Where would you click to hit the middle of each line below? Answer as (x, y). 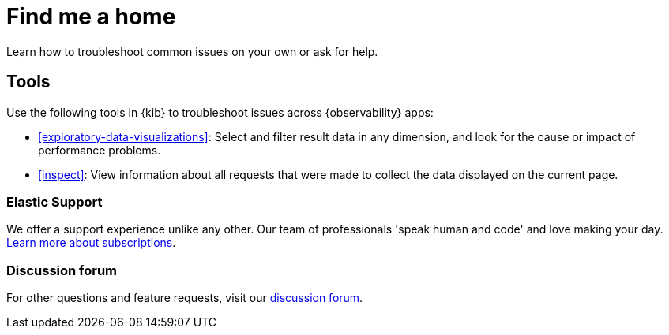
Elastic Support (54, 201)
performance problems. (100, 150)
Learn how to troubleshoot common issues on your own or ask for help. (192, 51)
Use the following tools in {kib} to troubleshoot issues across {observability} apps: (220, 112)
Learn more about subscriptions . (91, 243)
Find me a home (91, 17)
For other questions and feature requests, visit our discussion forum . (185, 298)
